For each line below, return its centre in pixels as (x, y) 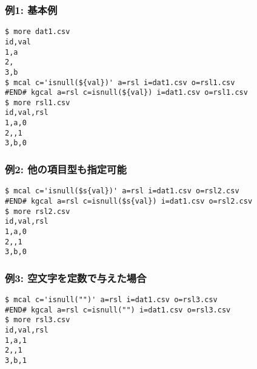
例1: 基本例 (31, 9)
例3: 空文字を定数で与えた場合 (76, 278)
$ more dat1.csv (38, 32)
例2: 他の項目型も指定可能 (66, 169)
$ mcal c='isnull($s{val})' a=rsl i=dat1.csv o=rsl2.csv (122, 191)
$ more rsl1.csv (38, 102)
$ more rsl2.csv (38, 211)
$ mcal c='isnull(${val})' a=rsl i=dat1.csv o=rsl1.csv (120, 82)
